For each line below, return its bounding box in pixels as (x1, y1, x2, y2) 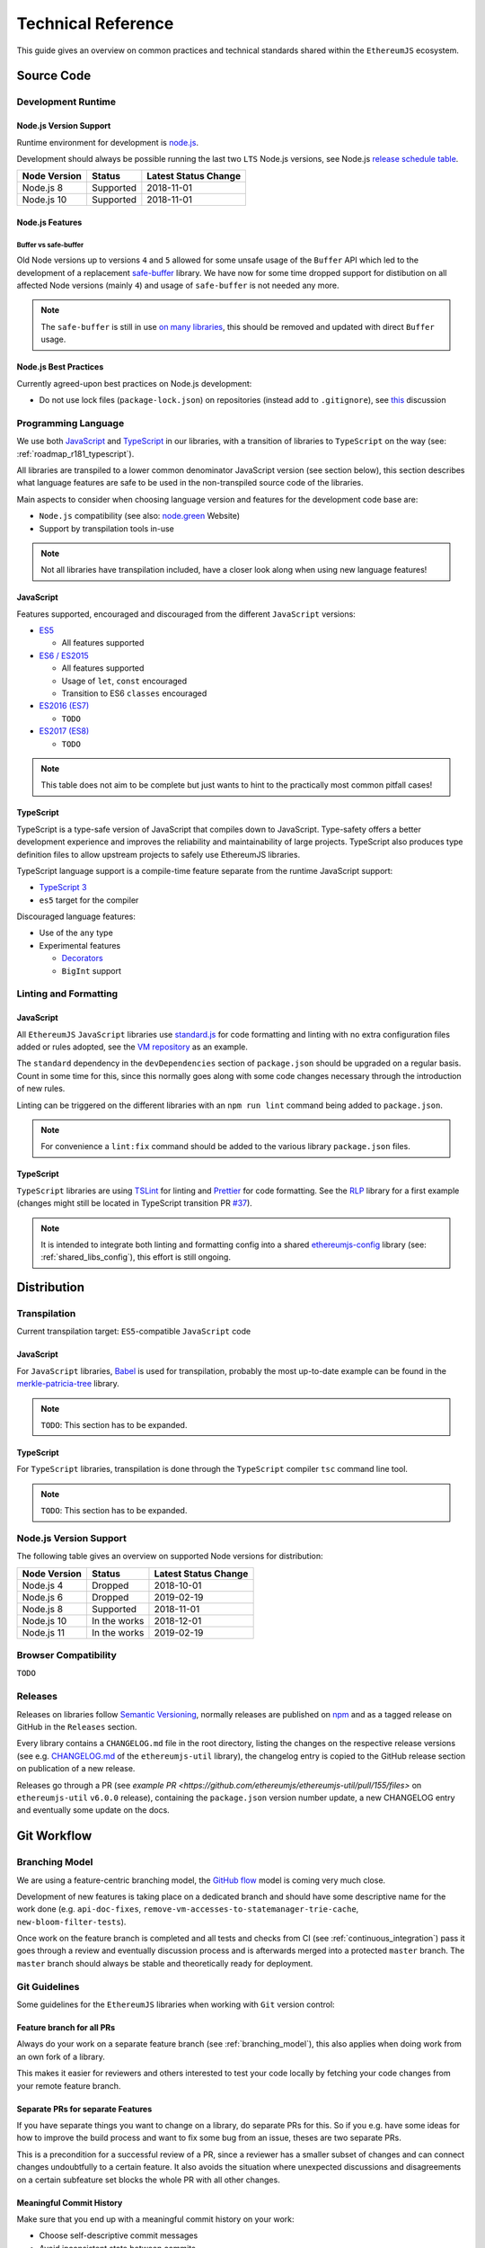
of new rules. (16, 1084, 66, 1094)
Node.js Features (16, 217, 83, 227)
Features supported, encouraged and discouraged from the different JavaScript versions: (16, 608, 357, 620)
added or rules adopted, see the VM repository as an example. (16, 1041, 249, 1052)
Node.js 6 (22, 1591, 63, 1603)
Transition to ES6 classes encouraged (61, 688, 207, 699)
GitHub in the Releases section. (16, 1722, 137, 1732)
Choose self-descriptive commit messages (39, 2230, 198, 2241)
